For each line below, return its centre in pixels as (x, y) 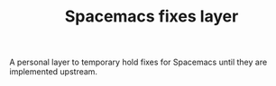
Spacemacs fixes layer (152, 17)
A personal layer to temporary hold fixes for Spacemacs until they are (138, 62)
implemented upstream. (53, 72)
